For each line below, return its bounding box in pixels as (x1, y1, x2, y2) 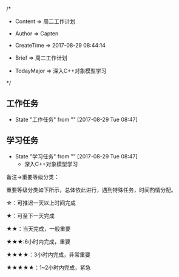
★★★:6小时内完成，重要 (6, 237, 71, 245)
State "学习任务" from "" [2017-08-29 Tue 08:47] (15, 152, 138, 160)
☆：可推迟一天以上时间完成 (6, 199, 76, 206)
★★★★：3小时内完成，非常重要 (6, 251, 91, 258)
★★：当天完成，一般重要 (6, 225, 71, 232)
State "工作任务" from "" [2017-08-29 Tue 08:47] (15, 116, 138, 123)
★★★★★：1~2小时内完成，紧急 (6, 264, 91, 271)
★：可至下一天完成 (6, 212, 55, 219)
